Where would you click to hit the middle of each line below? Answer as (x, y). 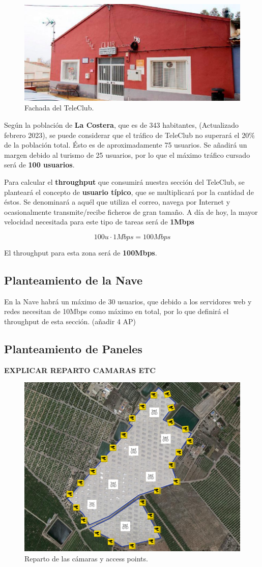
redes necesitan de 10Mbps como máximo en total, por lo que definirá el (117, 311)
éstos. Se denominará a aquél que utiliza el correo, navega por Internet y (117, 202)
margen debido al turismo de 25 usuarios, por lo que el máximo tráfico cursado (127, 154)
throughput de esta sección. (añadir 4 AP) (70, 321)
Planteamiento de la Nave (74, 280)
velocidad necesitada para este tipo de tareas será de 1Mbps (99, 222)
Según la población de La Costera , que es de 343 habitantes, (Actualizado (122, 125)
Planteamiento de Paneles (73, 348)
